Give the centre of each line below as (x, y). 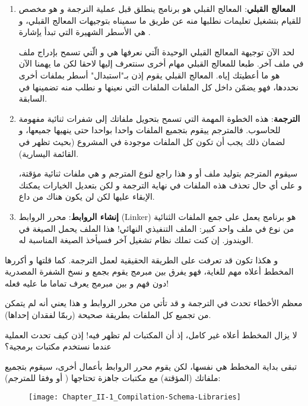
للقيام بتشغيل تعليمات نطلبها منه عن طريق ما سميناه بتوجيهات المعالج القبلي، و (160, 20)
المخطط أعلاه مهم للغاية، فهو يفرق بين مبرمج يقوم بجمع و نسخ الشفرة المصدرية (149, 271)
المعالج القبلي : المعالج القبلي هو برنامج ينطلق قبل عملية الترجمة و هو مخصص (157, 8)
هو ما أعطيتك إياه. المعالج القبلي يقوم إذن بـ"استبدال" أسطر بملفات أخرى (149, 75)
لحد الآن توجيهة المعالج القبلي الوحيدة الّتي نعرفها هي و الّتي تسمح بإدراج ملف (157, 51)
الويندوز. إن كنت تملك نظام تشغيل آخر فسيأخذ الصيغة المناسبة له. (136, 240)
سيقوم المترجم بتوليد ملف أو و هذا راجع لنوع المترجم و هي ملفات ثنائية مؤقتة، (158, 173)
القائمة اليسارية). (49, 153)
